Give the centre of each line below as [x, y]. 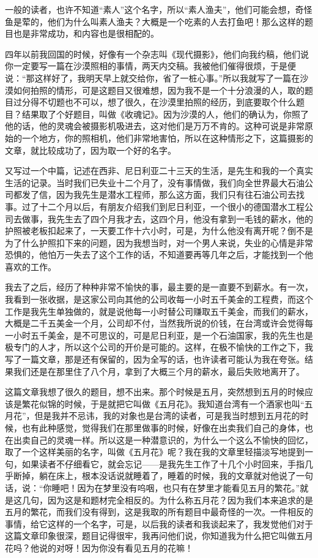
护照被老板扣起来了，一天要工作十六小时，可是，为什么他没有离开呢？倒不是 [159, 231]
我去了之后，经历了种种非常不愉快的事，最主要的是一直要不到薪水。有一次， [159, 287]
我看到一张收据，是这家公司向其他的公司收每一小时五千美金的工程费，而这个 [159, 299]
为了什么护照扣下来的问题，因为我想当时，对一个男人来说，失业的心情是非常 [159, 242]
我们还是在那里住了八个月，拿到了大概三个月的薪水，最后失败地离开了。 [159, 371]
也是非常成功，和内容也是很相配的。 [86, 33]
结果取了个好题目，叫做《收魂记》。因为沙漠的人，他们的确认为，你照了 [165, 114]
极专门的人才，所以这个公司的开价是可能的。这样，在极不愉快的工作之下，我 [159, 347]
